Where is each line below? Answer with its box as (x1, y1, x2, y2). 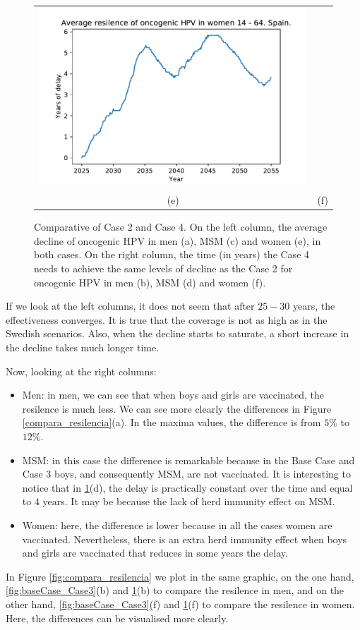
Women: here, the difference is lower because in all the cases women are (22, 517, 332, 532)
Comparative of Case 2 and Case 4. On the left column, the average (34, 219, 328, 234)
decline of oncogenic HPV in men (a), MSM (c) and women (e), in (34, 233, 321, 248)
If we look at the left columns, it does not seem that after (6, 298, 255, 313)
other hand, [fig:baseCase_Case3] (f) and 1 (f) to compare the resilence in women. (6, 596, 355, 611)
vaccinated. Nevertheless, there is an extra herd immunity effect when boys (22, 531, 347, 546)
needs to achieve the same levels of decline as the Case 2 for (34, 261, 293, 276)
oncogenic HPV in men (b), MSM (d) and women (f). (34, 274, 266, 289)
